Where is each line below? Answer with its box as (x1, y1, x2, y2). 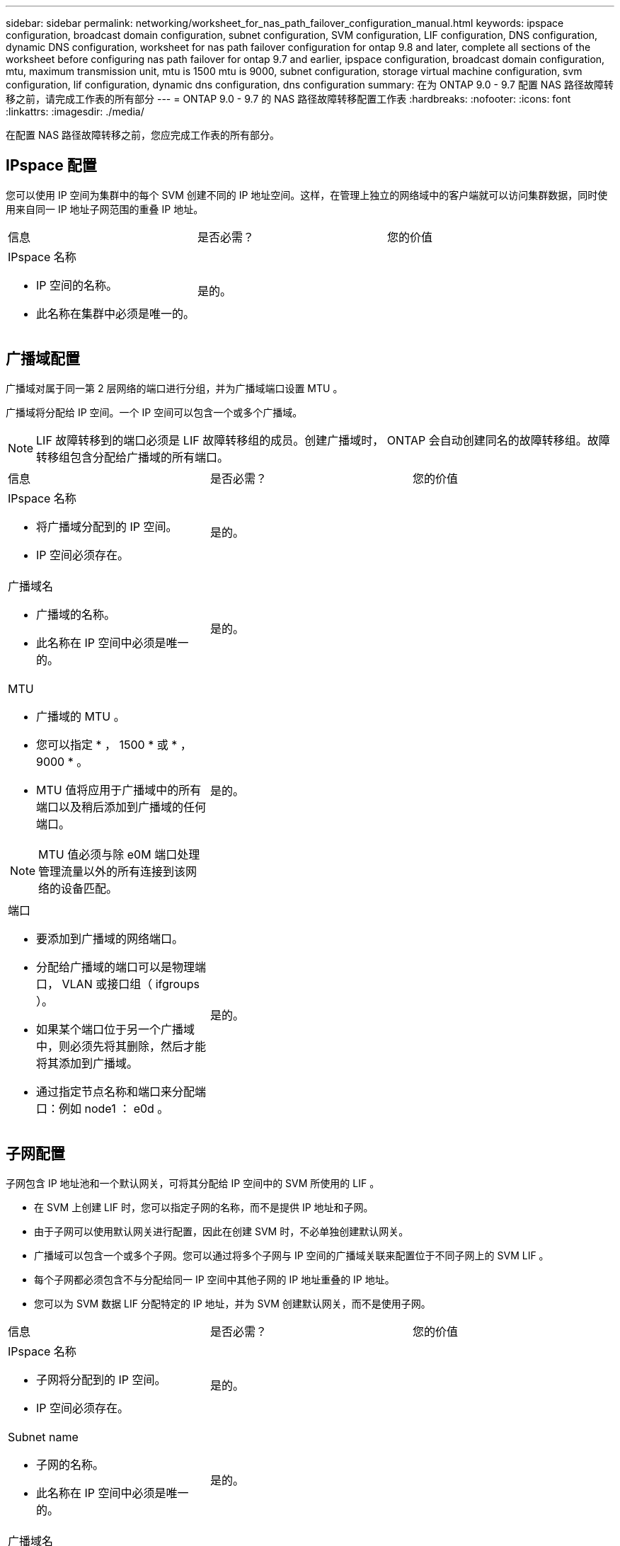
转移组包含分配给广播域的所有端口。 (36, 450, 229, 464)
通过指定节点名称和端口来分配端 (36, 1084, 207, 1099)
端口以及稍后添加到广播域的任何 (36, 799, 207, 814)
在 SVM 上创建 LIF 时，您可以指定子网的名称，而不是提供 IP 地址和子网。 (34, 1201, 374, 1213)
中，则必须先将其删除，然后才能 (36, 1038, 207, 1053)
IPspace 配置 (6, 156, 97, 175)
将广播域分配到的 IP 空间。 (36, 519, 178, 534)
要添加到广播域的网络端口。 (36, 931, 184, 946)
